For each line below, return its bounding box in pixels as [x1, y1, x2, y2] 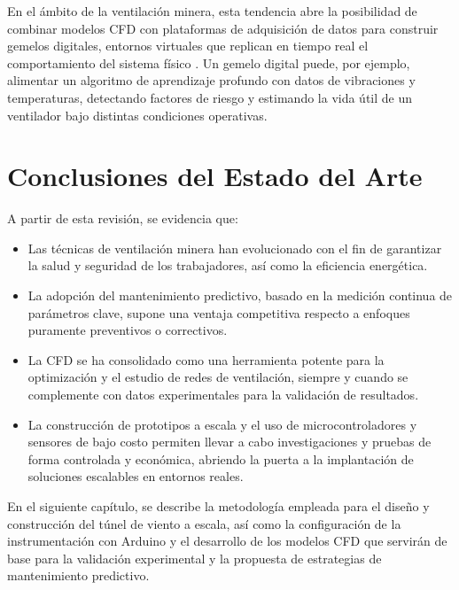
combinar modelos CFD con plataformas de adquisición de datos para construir [7, 19, 439, 37]
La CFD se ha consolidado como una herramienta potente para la [27, 350, 385, 369]
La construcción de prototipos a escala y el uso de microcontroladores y [27, 415, 417, 433]
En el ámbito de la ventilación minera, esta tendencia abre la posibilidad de [7, 2, 417, 19]
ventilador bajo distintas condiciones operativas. [7, 105, 268, 124]
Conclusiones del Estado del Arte [7, 158, 423, 194]
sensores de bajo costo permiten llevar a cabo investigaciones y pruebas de [27, 432, 432, 451]
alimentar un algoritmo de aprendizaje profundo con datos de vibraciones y [7, 71, 416, 89]
